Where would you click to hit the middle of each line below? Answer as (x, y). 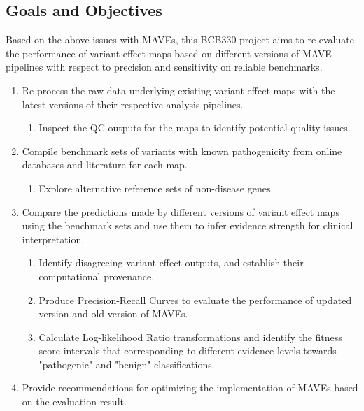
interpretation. (53, 239)
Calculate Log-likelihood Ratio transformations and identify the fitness (190, 337)
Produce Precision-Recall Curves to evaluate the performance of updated (195, 300)
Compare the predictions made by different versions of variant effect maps (181, 211)
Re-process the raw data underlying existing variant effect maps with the (178, 90)
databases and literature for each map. (105, 165)
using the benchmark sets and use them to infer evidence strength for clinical (188, 225)
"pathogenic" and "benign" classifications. (127, 364)
